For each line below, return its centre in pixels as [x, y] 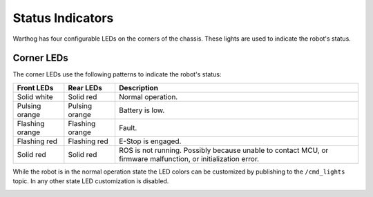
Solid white [35, 96]
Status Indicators [63, 18]
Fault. [128, 127]
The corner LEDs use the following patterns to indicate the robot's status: [117, 74]
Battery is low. [142, 110]
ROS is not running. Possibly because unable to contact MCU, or [223, 150]
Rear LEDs [85, 87]
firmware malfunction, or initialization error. [189, 158]
